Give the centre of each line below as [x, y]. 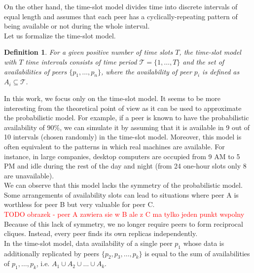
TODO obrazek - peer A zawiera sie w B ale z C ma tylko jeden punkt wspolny [124, 214]
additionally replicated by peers [52, 253]
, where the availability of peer [146, 71]
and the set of [203, 61]
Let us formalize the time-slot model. [60, 35]
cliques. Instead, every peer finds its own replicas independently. [101, 233]
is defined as [221, 71]
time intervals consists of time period [81, 61]
